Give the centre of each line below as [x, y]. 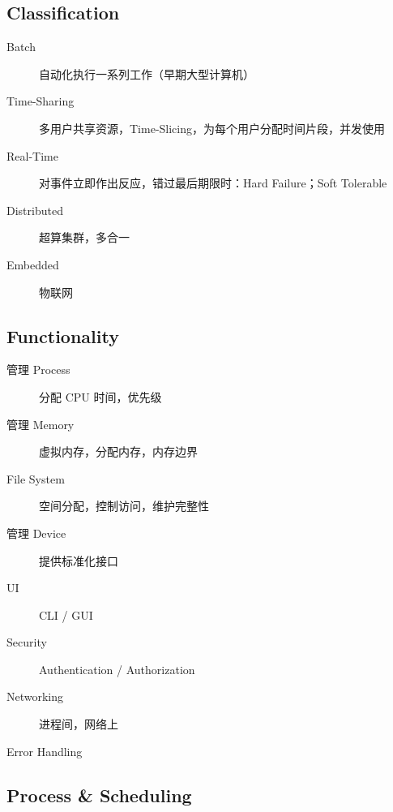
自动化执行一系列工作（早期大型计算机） [147, 73]
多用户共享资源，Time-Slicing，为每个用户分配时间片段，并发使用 [212, 128]
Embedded [33, 264]
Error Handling [45, 751]
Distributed [35, 210]
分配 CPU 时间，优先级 [100, 396]
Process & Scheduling [99, 795]
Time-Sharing [41, 101]
